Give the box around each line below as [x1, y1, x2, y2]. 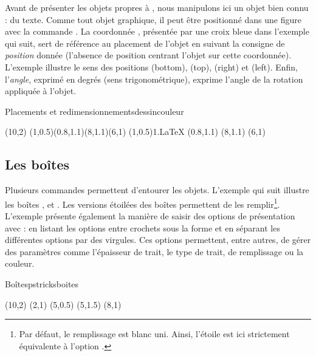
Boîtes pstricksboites [5, 277, 79, 290]
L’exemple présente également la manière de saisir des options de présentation [5, 209, 295, 222]
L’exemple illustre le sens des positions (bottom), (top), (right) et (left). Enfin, [5, 60, 298, 73]
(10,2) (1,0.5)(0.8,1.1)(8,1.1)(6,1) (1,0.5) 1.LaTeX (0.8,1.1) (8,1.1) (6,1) [5, 125, 266, 138]
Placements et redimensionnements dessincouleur [5, 104, 184, 117]
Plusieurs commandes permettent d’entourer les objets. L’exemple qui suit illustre [5, 183, 309, 196]
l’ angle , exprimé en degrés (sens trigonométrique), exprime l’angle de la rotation [5, 72, 303, 85]
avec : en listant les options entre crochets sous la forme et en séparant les [5, 221, 280, 234]
